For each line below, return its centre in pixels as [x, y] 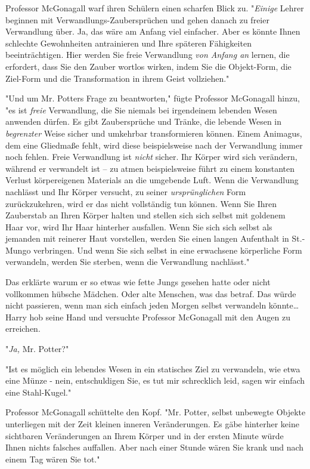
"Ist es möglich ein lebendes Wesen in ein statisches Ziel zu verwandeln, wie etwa [153, 368]
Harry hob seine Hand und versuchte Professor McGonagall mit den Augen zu [148, 317]
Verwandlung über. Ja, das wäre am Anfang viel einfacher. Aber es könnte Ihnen [153, 31]
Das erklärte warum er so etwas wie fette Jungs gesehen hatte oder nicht [138, 282]
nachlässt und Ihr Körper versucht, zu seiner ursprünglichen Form [126, 191]
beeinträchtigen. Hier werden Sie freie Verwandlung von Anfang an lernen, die [148, 55]
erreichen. [23, 328]
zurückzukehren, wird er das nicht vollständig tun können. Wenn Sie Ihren [141, 203]
